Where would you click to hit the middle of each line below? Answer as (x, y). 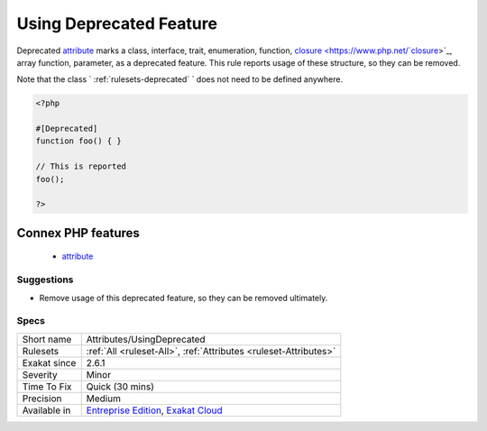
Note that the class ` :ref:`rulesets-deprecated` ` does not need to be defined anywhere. (179, 79)
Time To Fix (47, 386)
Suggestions (45, 280)
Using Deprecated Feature (117, 23)
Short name (47, 339)
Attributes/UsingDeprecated (146, 339)
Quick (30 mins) (120, 386)
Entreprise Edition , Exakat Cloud (154, 410)
